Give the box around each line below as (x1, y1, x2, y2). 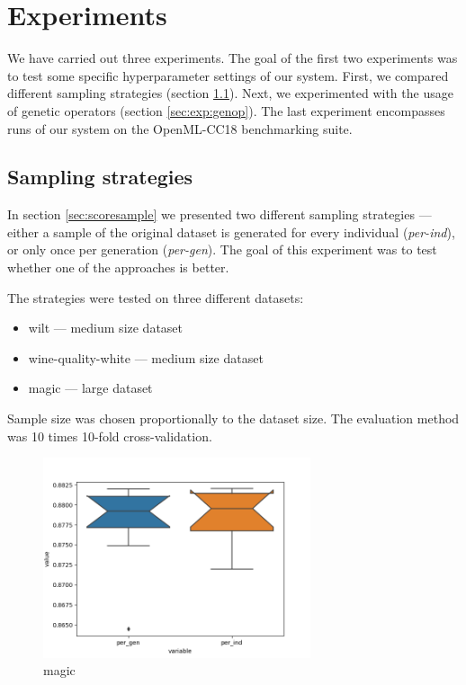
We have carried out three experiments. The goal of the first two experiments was (7, 49, 458, 67)
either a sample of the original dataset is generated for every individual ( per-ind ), (7, 222, 455, 241)
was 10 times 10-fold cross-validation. (7, 426, 212, 445)
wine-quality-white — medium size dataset (28, 348, 264, 367)
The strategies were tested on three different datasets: (7, 288, 304, 307)
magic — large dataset (28, 378, 153, 397)
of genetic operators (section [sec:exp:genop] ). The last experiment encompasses (7, 101, 445, 120)
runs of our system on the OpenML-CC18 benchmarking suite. (7, 119, 353, 138)
